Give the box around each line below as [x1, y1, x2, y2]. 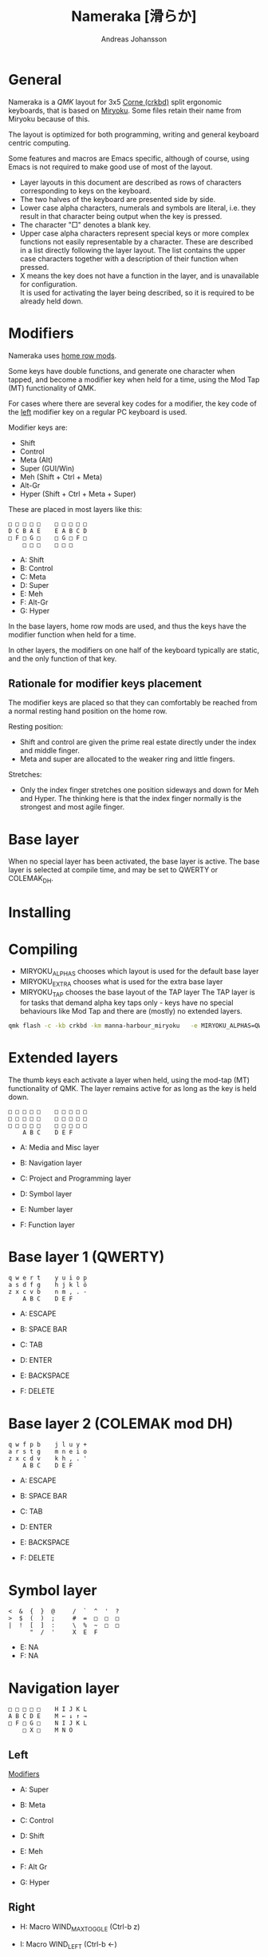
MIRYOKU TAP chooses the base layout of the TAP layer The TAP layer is [19, 987, 255, 998]
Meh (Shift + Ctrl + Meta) [19, 472, 103, 482]
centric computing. [8, 137, 71, 148]
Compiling [8, 940, 78, 959]
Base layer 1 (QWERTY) [8, 1248, 165, 1266]
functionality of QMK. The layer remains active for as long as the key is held [8, 1083, 257, 1093]
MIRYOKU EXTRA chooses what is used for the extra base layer [19, 977, 223, 988]
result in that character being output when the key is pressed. [19, 211, 223, 220]
